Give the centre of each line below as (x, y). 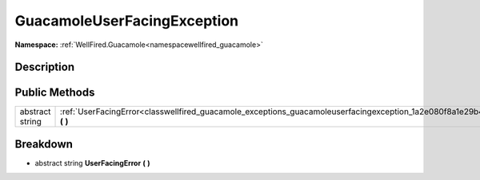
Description (45, 67)
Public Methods (55, 93)
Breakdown (44, 144)
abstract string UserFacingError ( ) (93, 162)
